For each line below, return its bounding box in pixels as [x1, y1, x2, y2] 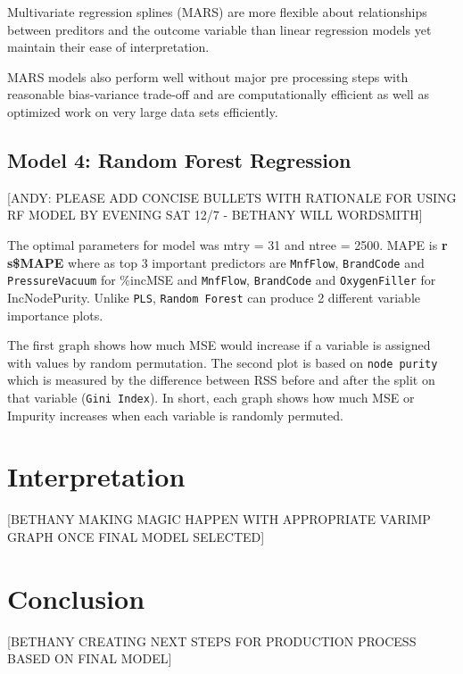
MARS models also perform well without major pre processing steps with [7, 67, 409, 86]
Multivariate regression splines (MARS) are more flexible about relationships [7, 3, 427, 21]
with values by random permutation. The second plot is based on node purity [7, 353, 438, 371]
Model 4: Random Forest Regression [7, 146, 351, 173]
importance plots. [7, 305, 103, 324]
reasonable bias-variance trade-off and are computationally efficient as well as [7, 85, 429, 104]
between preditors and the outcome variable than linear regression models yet [7, 20, 432, 38]
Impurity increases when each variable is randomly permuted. [7, 405, 343, 424]
